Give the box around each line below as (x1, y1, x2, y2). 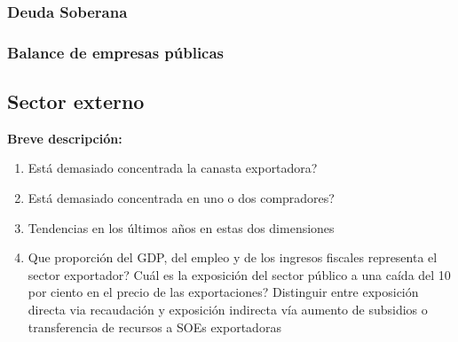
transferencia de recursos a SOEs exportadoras (28, 317, 281, 336)
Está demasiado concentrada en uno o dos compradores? (28, 189, 335, 207)
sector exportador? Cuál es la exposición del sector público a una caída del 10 (28, 265, 451, 284)
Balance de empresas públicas (7, 41, 225, 63)
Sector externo (7, 88, 145, 115)
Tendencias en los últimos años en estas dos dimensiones (28, 218, 335, 237)
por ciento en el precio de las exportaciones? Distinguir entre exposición (28, 283, 419, 301)
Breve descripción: (7, 128, 122, 147)
